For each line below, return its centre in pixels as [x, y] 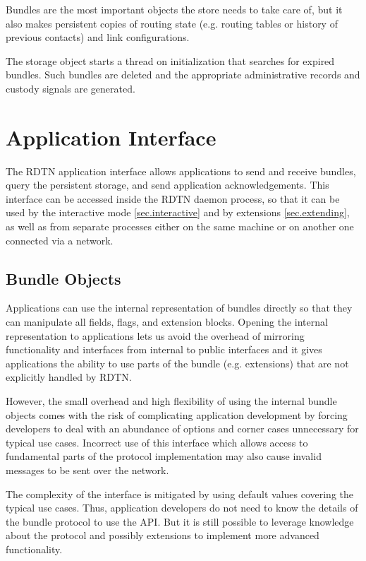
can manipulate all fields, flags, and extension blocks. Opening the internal [167, 322]
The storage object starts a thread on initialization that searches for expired [170, 60]
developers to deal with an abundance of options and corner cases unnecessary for [182, 429]
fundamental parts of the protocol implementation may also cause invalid [164, 456]
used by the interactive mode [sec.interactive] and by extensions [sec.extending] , [178, 212]
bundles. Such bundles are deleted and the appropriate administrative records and [183, 75]
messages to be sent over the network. [87, 470]
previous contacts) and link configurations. [98, 37]
